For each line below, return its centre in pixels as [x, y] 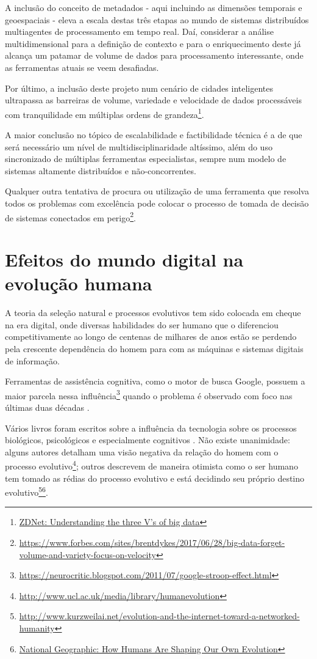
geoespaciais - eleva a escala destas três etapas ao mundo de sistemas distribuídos [157, 19]
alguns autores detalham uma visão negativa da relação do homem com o [142, 451]
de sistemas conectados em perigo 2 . [70, 216]
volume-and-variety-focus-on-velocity [87, 554]
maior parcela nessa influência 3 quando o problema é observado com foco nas [149, 394]
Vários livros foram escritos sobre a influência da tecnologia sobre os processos [151, 428]
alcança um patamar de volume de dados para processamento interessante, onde [154, 55]
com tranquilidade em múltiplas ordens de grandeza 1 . [105, 113]
